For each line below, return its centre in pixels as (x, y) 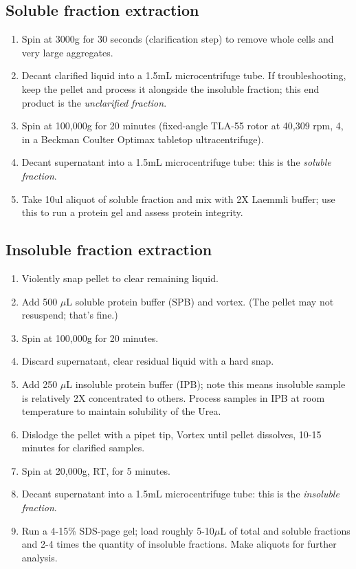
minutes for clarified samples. (83, 448)
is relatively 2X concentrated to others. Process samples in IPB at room (173, 397)
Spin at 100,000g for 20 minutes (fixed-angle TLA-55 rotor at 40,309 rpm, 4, (182, 126)
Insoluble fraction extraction (109, 249)
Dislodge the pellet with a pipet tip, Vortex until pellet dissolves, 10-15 (171, 434)
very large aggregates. (67, 52)
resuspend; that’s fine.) (70, 315)
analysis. (40, 557)
